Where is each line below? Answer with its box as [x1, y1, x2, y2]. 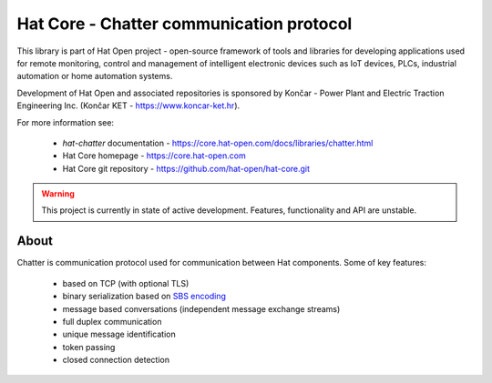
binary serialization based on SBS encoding [62, 291, 227, 302]
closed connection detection [62, 355, 170, 366]
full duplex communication [62, 316, 162, 327]
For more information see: [16, 116, 114, 127]
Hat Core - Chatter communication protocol [16, 14, 353, 34]
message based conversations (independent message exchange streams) [62, 303, 341, 314]
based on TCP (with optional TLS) [62, 277, 190, 288]
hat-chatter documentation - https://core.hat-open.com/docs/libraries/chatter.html [62, 137, 374, 148]
